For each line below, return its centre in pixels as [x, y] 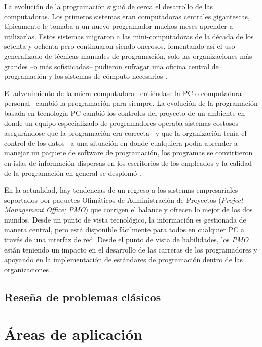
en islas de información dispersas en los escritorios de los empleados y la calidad [128, 162]
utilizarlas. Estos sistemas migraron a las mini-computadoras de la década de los [129, 36]
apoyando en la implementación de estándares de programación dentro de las [123, 259]
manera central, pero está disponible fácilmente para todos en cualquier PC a [124, 229]
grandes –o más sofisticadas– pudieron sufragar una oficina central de [111, 66]
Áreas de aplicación [73, 334]
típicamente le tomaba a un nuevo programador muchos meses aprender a [119, 26]
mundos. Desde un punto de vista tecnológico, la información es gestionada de [125, 219]
